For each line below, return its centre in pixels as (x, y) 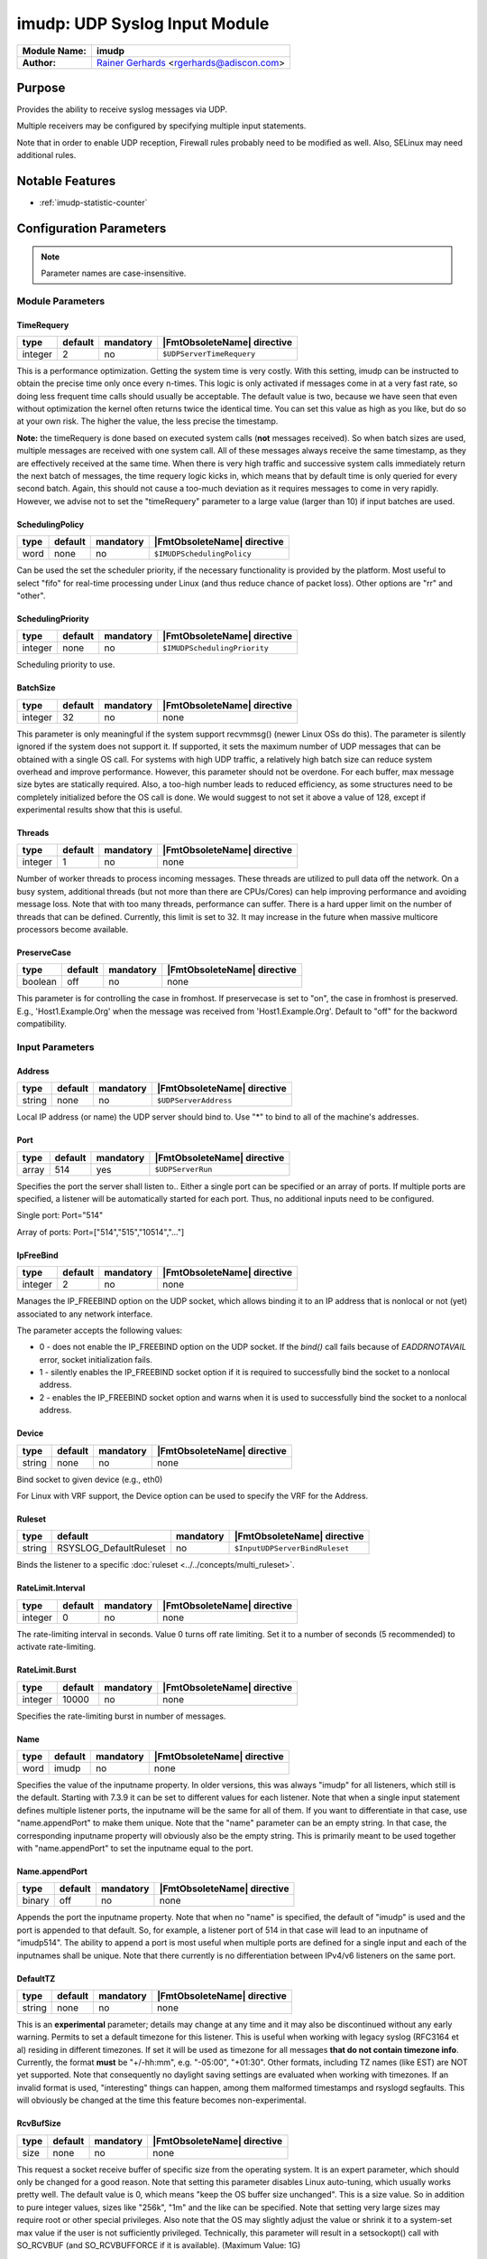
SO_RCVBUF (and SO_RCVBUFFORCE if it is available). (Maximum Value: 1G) (159, 2245)
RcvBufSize (39, 2123)
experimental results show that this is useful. (100, 810)
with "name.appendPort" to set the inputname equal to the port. (135, 1848)
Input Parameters (55, 1046)
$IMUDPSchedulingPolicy (202, 553)
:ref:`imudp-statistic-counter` (93, 202)
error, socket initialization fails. (96, 1359)
